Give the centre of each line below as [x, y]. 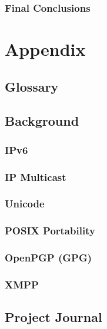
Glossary [32, 86]
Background [42, 121]
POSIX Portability [50, 231]
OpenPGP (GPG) [49, 258]
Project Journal [53, 317]
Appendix [45, 49]
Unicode [25, 204]
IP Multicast [36, 177]
